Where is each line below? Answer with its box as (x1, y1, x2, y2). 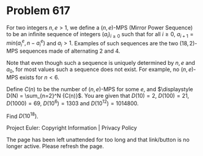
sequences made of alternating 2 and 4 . (19, 47, 120, 55)
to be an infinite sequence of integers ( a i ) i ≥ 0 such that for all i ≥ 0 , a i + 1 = (6, 30, 194, 39)
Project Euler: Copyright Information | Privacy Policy (6, 124, 138, 132)
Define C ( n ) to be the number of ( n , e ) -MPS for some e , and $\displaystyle (6, 85, 194, 92)
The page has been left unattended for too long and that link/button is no (6, 136, 190, 144)
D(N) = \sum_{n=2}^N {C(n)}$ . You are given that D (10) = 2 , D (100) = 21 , (6, 92, 190, 99)
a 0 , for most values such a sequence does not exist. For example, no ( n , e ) (6, 65, 194, 74)
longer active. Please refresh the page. (6, 143, 105, 150)
